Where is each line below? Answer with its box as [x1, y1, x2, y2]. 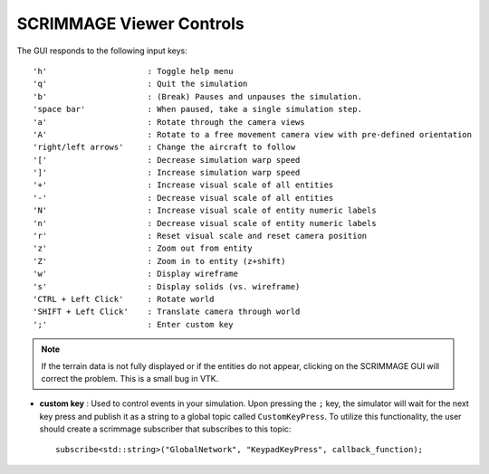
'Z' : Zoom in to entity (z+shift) [33, 256, 286, 266]
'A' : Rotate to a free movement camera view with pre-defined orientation [33, 129, 473, 139]
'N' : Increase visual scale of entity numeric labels [33, 205, 377, 216]
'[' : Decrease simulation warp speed [33, 155, 301, 165]
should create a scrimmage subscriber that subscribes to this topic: [39, 423, 292, 434]
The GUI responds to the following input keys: [16, 45, 187, 56]
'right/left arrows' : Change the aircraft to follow [33, 142, 296, 153]
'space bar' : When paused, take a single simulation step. [33, 104, 362, 115]
